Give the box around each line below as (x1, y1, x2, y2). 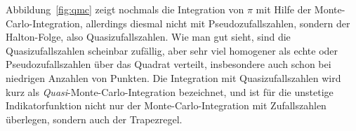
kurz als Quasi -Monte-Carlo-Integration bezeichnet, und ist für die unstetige (6, 84, 334, 99)
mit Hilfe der (256, 2, 312, 16)
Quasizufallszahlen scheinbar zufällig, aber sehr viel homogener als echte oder (6, 43, 338, 57)
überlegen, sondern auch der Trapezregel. (6, 111, 183, 126)
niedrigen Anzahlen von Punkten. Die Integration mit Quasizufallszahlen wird (6, 70, 341, 85)
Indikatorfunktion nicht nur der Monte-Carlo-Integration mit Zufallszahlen (6, 98, 327, 113)
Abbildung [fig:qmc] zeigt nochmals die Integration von (6, 2, 244, 16)
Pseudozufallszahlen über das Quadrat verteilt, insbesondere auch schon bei (6, 57, 331, 71)
